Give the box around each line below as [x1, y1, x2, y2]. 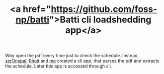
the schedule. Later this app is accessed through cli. [5, 63, 112, 69]
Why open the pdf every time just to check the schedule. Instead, [5, 53, 139, 59]
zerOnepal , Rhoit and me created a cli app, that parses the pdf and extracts [5, 58, 160, 64]
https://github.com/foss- [51, 3, 158, 15]
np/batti [15, 14, 50, 25]
